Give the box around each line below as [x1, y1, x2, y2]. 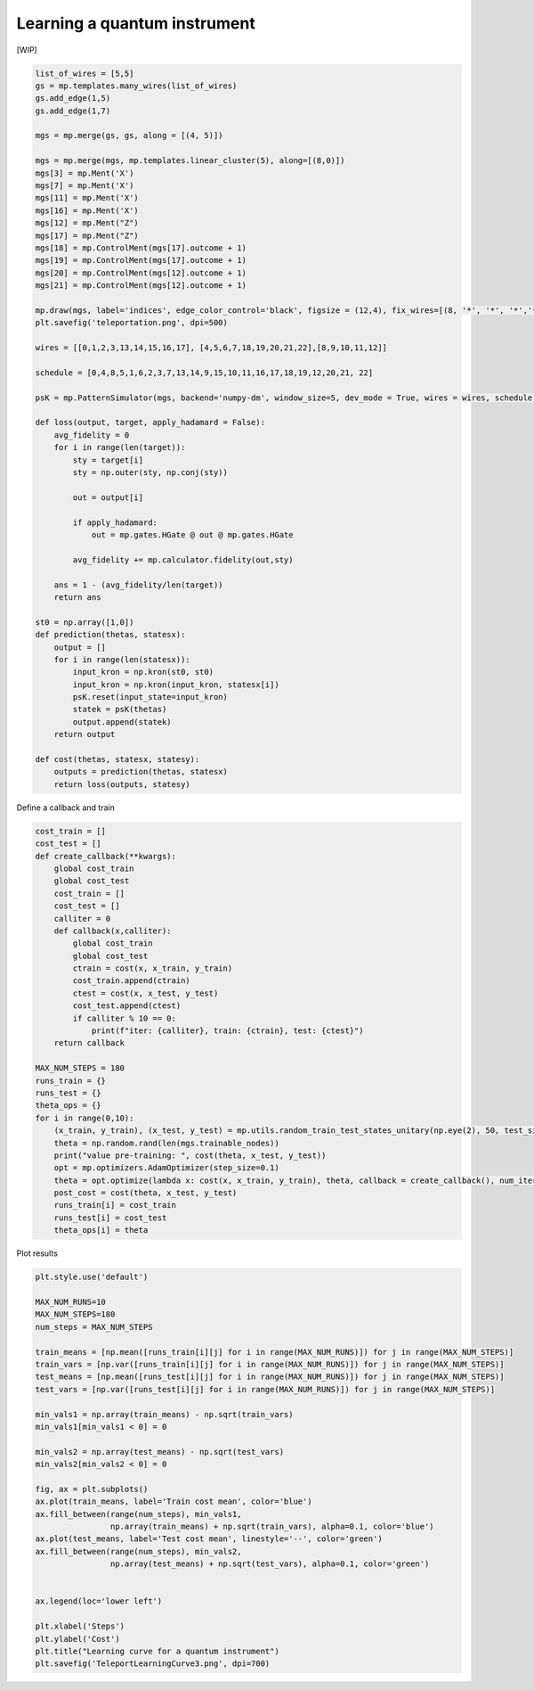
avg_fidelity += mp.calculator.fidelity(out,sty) [72, 554, 294, 565]
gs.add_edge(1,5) [35, 94, 111, 103]
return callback [53, 1038, 125, 1048]
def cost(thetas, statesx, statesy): [35, 754, 200, 765]
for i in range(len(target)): [53, 442, 186, 453]
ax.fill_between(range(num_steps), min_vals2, [35, 1546, 242, 1556]
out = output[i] [72, 492, 144, 503]
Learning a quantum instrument [16, 13, 255, 33]
